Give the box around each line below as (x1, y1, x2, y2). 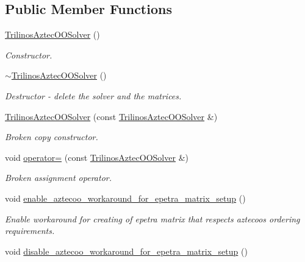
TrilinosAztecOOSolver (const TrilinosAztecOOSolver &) (5, 110, 218, 122)
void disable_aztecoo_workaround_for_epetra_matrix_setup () (5, 244, 248, 257)
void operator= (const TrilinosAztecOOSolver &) (5, 150, 188, 163)
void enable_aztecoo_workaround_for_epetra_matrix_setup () (5, 191, 246, 204)
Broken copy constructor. (5, 130, 98, 143)
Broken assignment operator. (5, 171, 112, 184)
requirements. (5, 224, 55, 237)
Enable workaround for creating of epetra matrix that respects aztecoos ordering (5, 212, 300, 225)
